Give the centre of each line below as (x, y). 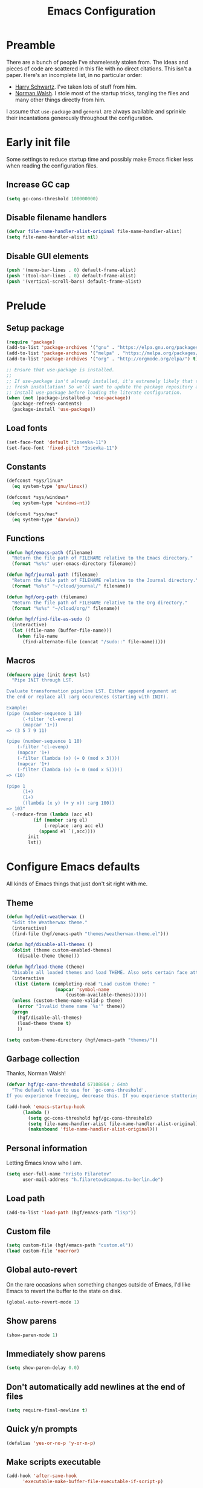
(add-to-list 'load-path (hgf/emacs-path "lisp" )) (71, 1212)
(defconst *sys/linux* (35, 481)
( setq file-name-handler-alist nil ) (52, 237)
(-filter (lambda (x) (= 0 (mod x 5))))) (70, 769)
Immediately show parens (56, 1354)
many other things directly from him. (60, 100)
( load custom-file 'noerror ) (43, 1251)
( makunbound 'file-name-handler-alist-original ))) (93, 1129)
